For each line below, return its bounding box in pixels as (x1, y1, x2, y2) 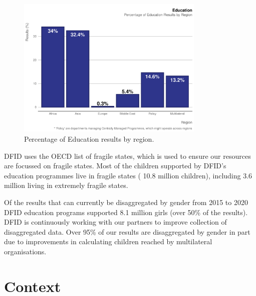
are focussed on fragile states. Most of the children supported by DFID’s (4, 160, 226, 171)
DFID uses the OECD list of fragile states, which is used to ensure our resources (4, 150, 251, 161)
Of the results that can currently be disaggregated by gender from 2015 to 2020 (4, 196, 248, 207)
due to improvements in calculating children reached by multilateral (4, 236, 212, 247)
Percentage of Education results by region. (24, 133, 154, 144)
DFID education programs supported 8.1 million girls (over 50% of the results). (4, 207, 248, 217)
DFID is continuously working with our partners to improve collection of (4, 217, 227, 227)
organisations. (4, 246, 47, 256)
